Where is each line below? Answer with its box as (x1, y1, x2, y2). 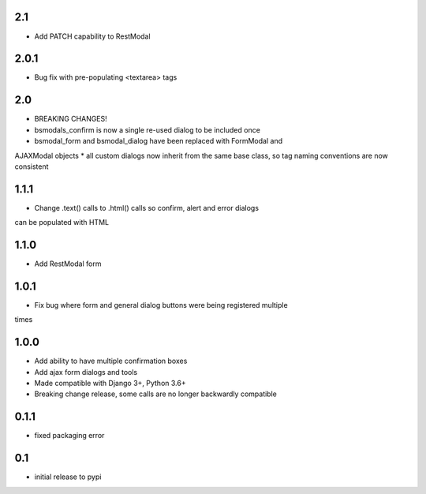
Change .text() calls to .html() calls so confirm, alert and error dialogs (34, 203, 260, 212)
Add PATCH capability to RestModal (34, 32, 151, 41)
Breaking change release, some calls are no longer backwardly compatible (34, 389, 278, 399)
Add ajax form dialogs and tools (34, 367, 138, 376)
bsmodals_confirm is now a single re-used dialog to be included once (34, 125, 260, 134)
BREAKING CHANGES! (34, 114, 108, 124)
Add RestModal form (34, 259, 102, 268)
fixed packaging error (34, 431, 105, 440)
